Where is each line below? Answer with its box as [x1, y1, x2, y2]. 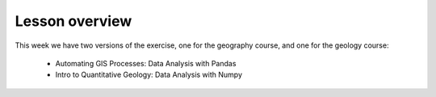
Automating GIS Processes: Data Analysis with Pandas [55, 58, 237, 68]
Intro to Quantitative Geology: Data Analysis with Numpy [55, 70, 242, 80]
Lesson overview [15, 12, 132, 30]
